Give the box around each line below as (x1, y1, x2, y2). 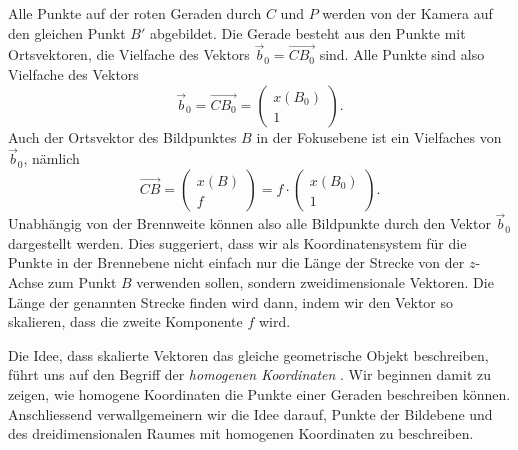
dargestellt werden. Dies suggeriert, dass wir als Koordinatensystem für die (8, 232, 467, 253)
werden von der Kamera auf (322, 3, 493, 23)
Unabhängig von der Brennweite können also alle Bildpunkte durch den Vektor (8, 213, 491, 234)
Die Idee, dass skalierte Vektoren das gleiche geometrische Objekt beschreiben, (8, 344, 489, 365)
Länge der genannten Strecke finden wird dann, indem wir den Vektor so (8, 291, 453, 312)
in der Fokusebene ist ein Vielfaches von (256, 126, 502, 147)
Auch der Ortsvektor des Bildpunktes (8, 126, 237, 147)
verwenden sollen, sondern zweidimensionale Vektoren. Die (136, 272, 494, 292)
